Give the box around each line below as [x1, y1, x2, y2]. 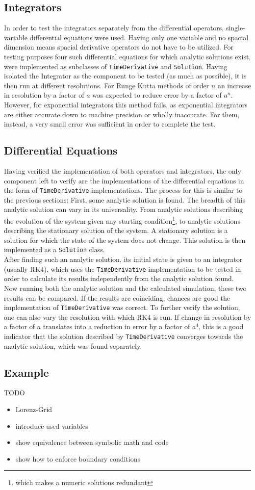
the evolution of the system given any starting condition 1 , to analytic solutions [4, 214, 240, 226]
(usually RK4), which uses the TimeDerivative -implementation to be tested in [4, 263, 241, 274]
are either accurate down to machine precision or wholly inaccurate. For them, [4, 109, 240, 119]
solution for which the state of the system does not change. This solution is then [4, 234, 246, 245]
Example [4, 364, 49, 380]
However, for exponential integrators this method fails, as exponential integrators [4, 100, 248, 110]
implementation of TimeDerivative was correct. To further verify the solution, [4, 302, 240, 312]
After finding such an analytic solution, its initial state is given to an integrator [4, 254, 243, 264]
